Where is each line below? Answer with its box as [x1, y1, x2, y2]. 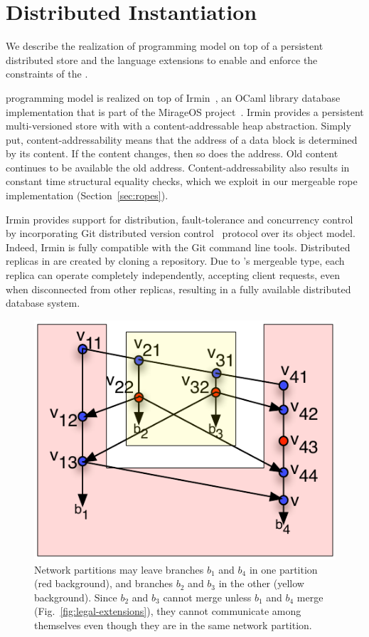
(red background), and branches [34, 576, 173, 591]
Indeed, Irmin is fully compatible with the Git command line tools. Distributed [6, 239, 351, 254]
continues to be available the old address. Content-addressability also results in [6, 159, 350, 174]
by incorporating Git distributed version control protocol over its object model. [6, 226, 355, 241]
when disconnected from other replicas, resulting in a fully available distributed [6, 281, 351, 296]
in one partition [249, 562, 318, 577]
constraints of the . [6, 66, 88, 81]
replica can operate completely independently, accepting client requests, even [6, 268, 341, 283]
